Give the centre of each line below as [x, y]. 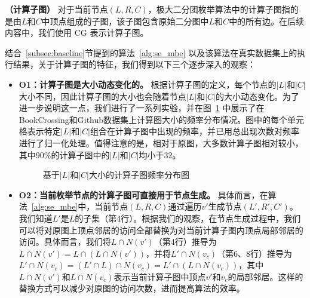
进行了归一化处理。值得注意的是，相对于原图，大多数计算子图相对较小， [161, 142]
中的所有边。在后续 [267, 21]
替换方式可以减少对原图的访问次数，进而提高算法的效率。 [132, 288]
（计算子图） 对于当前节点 [56, 9]
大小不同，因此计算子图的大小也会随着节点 [102, 96]
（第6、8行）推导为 [255, 253]
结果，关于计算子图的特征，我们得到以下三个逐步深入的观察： [134, 64]
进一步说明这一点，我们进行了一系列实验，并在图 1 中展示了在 [142, 108]
